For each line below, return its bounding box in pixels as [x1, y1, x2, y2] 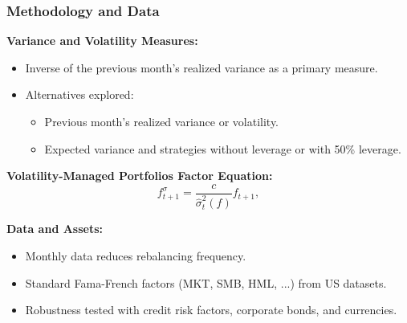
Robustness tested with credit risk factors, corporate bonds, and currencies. [25, 301, 397, 318]
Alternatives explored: [25, 86, 134, 103]
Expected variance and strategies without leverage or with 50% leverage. [44, 140, 401, 157]
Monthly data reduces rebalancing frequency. [25, 247, 246, 264]
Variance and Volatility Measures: [6, 32, 198, 49]
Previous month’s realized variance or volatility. [44, 113, 279, 129]
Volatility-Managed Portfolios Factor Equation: [6, 167, 273, 184]
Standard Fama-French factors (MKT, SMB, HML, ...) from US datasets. [25, 274, 387, 291]
